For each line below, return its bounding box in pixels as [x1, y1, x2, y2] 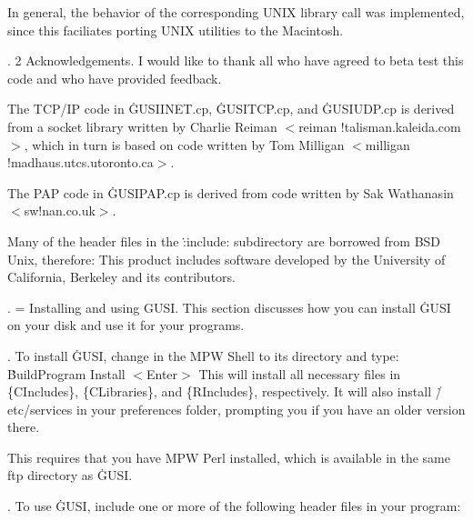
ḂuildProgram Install [7, 364, 126, 383]
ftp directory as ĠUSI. [7, 466, 133, 485]
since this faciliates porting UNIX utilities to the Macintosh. [7, 20, 344, 39]
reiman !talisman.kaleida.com [298, 116, 461, 135]
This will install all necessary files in [198, 364, 401, 383]
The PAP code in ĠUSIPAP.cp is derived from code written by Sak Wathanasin [7, 183, 454, 202]
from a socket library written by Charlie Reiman [7, 116, 277, 135]
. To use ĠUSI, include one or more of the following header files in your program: [7, 496, 461, 516]
